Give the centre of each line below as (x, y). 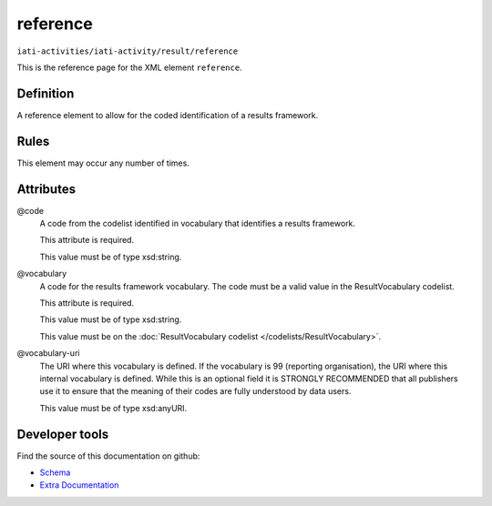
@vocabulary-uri (48, 353)
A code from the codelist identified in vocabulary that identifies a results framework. (197, 224)
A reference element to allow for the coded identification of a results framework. (168, 115)
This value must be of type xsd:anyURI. (113, 408)
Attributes (46, 189)
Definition (46, 93)
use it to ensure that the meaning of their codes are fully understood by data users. (195, 391)
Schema (55, 472)
